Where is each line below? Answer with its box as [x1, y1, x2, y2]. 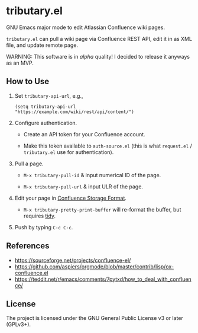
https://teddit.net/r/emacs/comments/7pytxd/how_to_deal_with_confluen [14, 276, 192, 283]
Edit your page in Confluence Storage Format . [14, 194, 127, 201]
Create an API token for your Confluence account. [23, 130, 146, 137]
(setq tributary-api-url [14, 104, 76, 110]
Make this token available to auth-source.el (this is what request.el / [23, 142, 192, 149]
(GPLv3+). [6, 321, 31, 328]
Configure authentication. [14, 119, 77, 126]
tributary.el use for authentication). [23, 148, 114, 155]
